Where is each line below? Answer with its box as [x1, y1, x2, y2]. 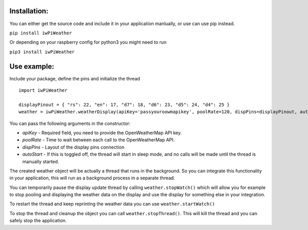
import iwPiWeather [18, 87, 68, 93]
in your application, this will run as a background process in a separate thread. [9, 175, 176, 181]
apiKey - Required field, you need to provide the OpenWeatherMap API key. [22, 130, 182, 136]
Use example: [9, 62, 54, 71]
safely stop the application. [9, 218, 67, 224]
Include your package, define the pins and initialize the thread [9, 75, 141, 81]
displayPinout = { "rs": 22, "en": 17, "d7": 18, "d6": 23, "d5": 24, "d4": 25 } [18, 101, 230, 108]
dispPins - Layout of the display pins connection [22, 144, 125, 150]
